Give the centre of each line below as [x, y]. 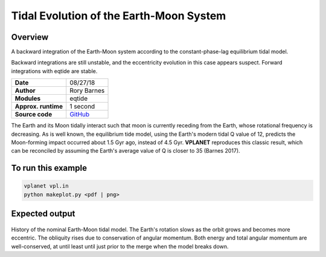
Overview [30, 37]
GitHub [80, 115]
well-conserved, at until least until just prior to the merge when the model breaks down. [120, 246]
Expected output [43, 214]
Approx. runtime [39, 107]
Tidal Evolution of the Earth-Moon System [119, 16]
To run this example [49, 168]
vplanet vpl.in [46, 186]
